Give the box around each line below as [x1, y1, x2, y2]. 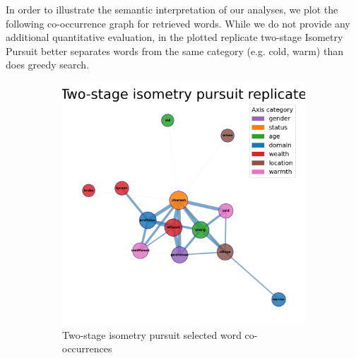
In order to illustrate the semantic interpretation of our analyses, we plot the [6, 2, 338, 16]
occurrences [62, 341, 112, 356]
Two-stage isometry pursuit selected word [62, 327, 242, 342]
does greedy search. [6, 57, 90, 72]
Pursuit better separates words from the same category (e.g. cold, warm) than [6, 43, 343, 58]
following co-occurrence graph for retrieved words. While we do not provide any [6, 16, 350, 30]
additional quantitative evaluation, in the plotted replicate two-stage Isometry [6, 30, 343, 44]
